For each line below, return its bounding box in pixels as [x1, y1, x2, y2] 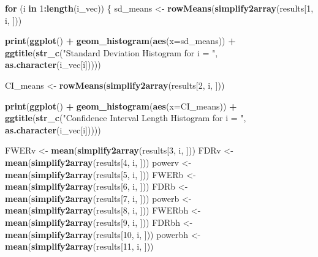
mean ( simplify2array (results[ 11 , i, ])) [5, 240, 154, 253]
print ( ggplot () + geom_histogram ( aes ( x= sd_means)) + [5, 34, 236, 47]
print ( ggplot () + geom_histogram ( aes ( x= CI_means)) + [5, 99, 237, 112]
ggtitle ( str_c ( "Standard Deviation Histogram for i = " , [5, 46, 218, 59]
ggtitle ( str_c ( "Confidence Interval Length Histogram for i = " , [5, 111, 246, 124]
